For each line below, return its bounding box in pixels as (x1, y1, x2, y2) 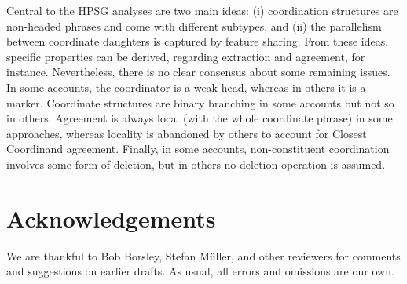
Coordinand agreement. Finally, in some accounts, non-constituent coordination (6, 140, 390, 157)
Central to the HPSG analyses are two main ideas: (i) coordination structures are (6, 2, 398, 18)
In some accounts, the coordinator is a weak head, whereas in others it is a (6, 78, 366, 95)
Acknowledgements (6, 202, 216, 234)
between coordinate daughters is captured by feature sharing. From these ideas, (6, 33, 389, 49)
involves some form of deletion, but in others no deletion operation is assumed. (6, 155, 386, 172)
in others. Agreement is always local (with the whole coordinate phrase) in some (6, 110, 393, 126)
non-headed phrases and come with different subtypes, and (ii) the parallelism (6, 17, 382, 34)
